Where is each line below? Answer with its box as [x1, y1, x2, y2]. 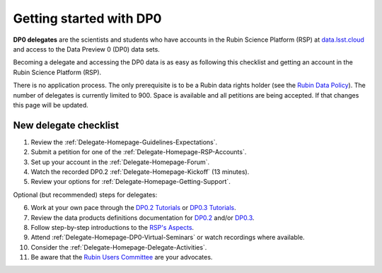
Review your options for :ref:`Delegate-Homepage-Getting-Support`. [30, 178, 231, 186]
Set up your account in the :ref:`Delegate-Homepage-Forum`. [30, 158, 210, 166]
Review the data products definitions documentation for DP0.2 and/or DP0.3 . [30, 213, 255, 222]
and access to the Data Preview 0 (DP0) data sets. [13, 45, 161, 53]
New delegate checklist [13, 119, 120, 131]
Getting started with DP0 [13, 11, 162, 26]
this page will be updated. [13, 100, 88, 109]
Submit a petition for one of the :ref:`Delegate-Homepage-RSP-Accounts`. [30, 148, 247, 156]
